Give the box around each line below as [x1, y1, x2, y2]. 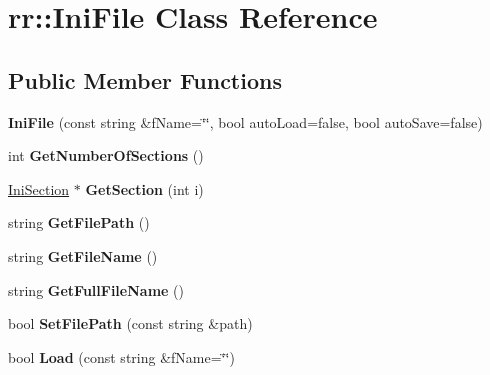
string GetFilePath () [8, 212, 150, 233]
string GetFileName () [8, 245, 158, 266]
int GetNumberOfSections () [8, 145, 204, 166]
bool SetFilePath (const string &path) [8, 313, 253, 334]
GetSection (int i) [85, 178, 204, 199]
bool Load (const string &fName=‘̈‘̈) [8, 346, 235, 367]
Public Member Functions [8, 64, 282, 95]
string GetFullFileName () [8, 279, 184, 300]
